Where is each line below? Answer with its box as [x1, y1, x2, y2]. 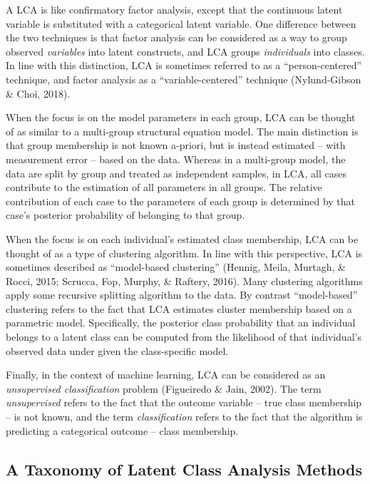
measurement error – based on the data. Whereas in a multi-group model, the [6, 151, 346, 166]
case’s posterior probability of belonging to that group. [6, 207, 245, 222]
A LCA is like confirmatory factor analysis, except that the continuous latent [6, 2, 343, 16]
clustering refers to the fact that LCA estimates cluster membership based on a [6, 301, 352, 316]
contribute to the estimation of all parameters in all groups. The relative [6, 180, 322, 195]
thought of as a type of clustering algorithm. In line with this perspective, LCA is [6, 245, 363, 260]
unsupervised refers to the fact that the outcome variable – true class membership [6, 395, 362, 410]
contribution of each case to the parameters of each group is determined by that [6, 193, 356, 208]
